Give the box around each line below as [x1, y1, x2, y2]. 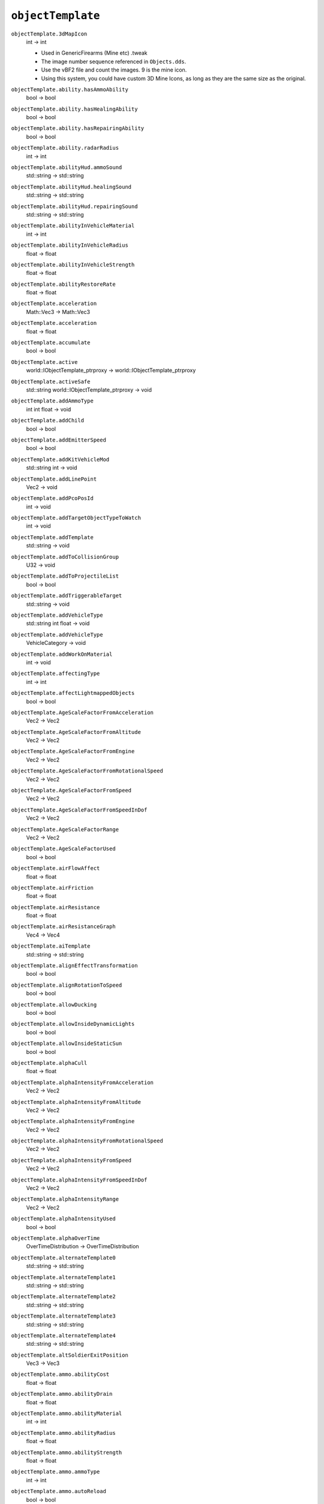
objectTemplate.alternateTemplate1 [11, 1274, 116, 1281]
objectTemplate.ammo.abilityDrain [11, 1390, 113, 1398]
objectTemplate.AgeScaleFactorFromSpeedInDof [11, 806, 148, 813]
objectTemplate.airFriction [11, 884, 94, 891]
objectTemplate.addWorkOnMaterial [11, 650, 113, 658]
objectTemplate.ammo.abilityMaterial [11, 1410, 122, 1417]
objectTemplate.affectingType [11, 670, 100, 677]
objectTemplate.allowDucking [11, 1001, 97, 1008]
